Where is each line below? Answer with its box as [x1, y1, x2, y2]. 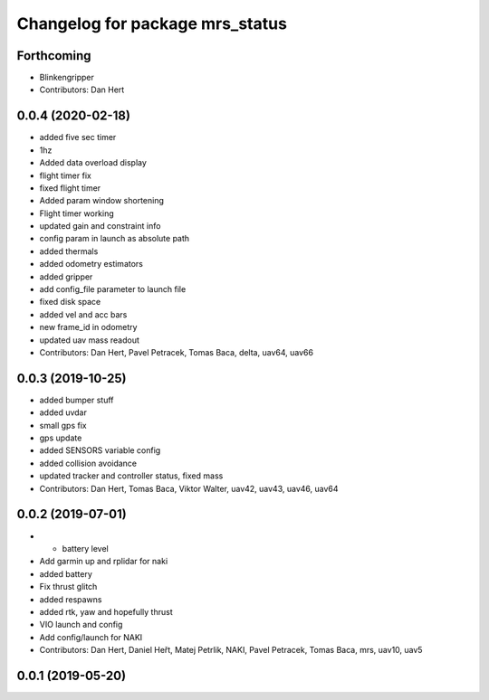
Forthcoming [16, 48, 91, 63]
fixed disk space [39, 297, 101, 307]
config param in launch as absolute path [39, 233, 190, 244]
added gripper [39, 271, 93, 282]
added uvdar [39, 407, 88, 418]
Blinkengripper [39, 72, 94, 83]
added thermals [39, 245, 99, 257]
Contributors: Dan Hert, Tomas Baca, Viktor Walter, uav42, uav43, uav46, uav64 [39, 483, 339, 494]
